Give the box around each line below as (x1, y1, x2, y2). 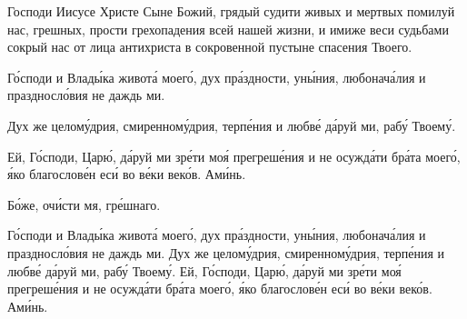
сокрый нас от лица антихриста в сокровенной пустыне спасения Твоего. (7, 37, 412, 56)
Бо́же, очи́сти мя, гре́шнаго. (7, 194, 161, 214)
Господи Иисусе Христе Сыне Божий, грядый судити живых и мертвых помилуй (7, 2, 455, 20)
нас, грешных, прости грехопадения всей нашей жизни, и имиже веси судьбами (7, 19, 449, 38)
